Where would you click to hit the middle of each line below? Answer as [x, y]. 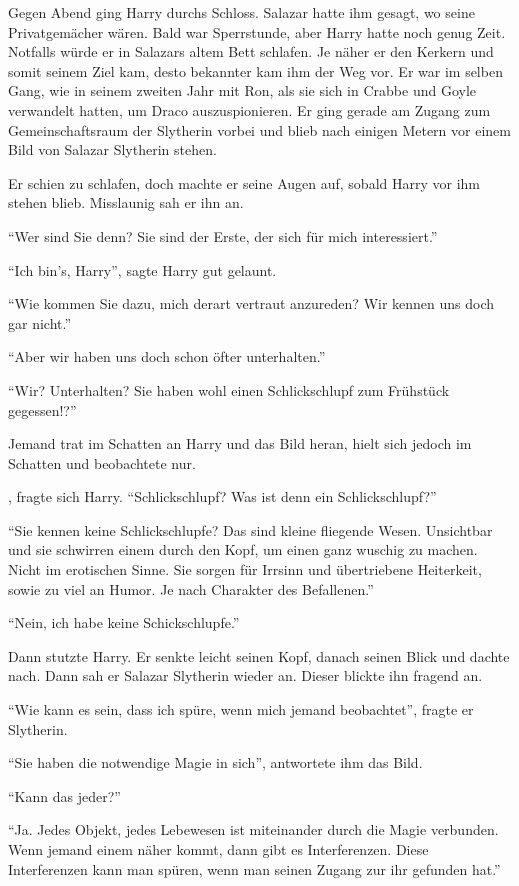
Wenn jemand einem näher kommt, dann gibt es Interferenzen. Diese [218, 849]
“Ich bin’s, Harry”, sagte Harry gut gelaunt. [142, 269]
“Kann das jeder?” [64, 795]
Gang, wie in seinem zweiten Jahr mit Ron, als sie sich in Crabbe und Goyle [242, 90]
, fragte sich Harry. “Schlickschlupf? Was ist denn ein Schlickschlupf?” [222, 496]
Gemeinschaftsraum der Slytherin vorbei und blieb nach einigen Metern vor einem [259, 129]
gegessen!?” [42, 409]
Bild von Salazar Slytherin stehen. [112, 149]
